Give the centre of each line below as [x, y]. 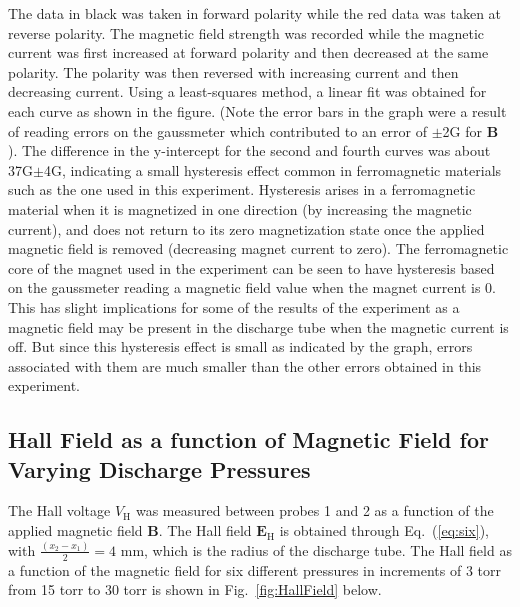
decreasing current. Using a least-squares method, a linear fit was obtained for [247, 91]
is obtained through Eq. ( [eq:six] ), [384, 530]
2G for [462, 130]
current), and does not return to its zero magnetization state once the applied [246, 228]
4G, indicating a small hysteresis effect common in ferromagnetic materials [272, 169]
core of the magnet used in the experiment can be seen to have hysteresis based [251, 267]
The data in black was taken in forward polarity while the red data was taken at [255, 13]
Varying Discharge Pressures [159, 468]
